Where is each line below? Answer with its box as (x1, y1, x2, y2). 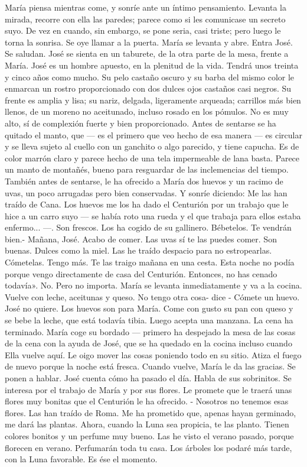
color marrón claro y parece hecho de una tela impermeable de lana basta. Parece (5, 151, 300, 164)
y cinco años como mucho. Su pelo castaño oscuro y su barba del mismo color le (5, 70, 295, 83)
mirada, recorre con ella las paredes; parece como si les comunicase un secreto (5, 12, 286, 25)
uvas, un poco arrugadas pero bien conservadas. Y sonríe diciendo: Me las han (5, 186, 288, 199)
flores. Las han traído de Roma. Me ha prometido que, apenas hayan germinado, (5, 406, 296, 419)
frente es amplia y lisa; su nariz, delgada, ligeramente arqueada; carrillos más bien (5, 93, 301, 106)
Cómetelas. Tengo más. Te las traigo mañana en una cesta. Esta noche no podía (5, 256, 295, 268)
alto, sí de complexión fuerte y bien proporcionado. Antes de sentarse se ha (5, 116, 276, 129)
